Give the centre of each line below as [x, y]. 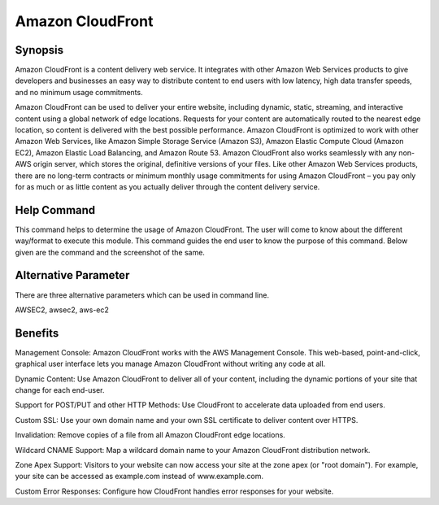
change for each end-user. [60, 390]
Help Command [55, 210]
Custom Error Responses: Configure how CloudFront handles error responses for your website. [174, 491]
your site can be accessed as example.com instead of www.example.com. [139, 477]
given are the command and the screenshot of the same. [110, 252]
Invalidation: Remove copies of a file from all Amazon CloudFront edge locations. [150, 435]
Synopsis [39, 50]
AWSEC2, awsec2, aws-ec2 [62, 310]
